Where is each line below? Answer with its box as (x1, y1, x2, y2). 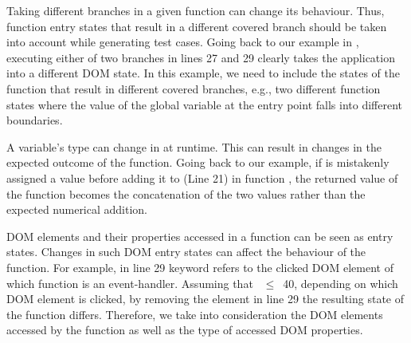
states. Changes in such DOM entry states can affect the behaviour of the (6, 243, 366, 260)
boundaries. (6, 112, 63, 128)
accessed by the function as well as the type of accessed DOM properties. (6, 321, 363, 338)
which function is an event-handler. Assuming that (6, 274, 253, 291)
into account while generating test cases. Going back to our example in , (6, 34, 359, 50)
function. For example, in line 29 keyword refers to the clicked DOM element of (6, 258, 393, 275)
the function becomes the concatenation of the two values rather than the (6, 185, 366, 202)
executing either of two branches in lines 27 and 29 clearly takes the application (6, 49, 395, 65)
